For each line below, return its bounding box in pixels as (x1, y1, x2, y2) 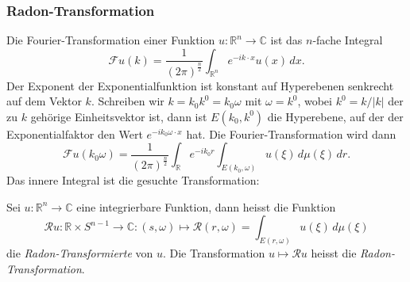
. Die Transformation (162, 245, 265, 261)
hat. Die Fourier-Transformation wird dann (186, 125, 396, 142)
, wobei (297, 93, 332, 109)
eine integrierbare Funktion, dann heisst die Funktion (76, 198, 336, 215)
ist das (270, 32, 303, 48)
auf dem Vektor (6, 93, 82, 109)
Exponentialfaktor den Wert (6, 125, 143, 142)
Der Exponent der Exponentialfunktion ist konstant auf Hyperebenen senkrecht (6, 77, 394, 93)
